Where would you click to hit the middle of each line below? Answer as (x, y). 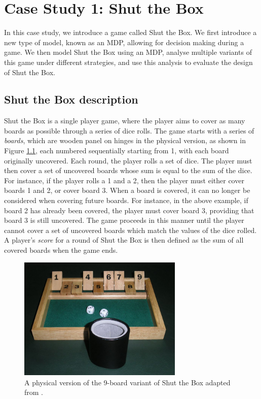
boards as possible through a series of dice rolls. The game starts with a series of (129, 130)
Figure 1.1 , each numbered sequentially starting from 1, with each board (117, 151)
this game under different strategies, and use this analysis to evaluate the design (128, 62)
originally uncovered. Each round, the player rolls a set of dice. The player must (128, 160)
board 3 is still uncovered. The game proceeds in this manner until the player (124, 220)
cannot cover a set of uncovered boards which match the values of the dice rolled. (130, 230)
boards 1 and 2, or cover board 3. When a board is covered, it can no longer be (127, 190)
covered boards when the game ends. (61, 250)
